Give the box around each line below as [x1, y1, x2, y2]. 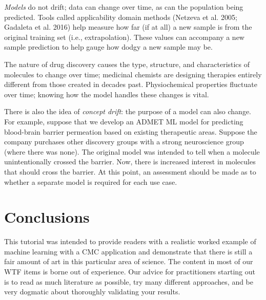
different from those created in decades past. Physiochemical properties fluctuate [4, 79, 257, 90]
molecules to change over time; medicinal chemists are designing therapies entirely [4, 69, 262, 79]
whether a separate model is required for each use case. [4, 176, 177, 187]
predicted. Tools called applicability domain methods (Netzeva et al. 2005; [4, 11, 237, 22]
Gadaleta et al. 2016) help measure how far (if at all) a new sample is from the [4, 22, 252, 32]
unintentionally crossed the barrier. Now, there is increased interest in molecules [4, 156, 256, 167]
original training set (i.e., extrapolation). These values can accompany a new [4, 31, 244, 42]
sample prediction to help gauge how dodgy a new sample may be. [4, 41, 213, 52]
